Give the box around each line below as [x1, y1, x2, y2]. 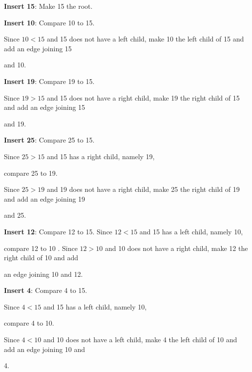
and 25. [4, 210, 26, 220]
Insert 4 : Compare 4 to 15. [4, 285, 87, 295]
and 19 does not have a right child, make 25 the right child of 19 [46, 184, 240, 194]
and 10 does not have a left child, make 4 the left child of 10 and [43, 334, 237, 345]
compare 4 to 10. [4, 318, 54, 328]
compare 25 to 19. [4, 167, 58, 178]
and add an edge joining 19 [4, 193, 85, 204]
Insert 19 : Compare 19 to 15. [4, 76, 95, 86]
